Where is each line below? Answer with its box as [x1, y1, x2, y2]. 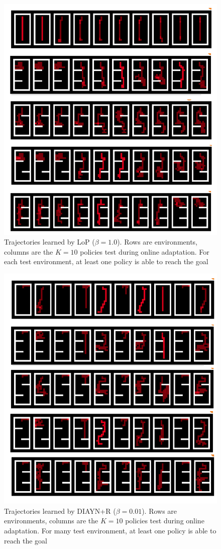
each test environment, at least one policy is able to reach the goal [4, 256, 208, 267]
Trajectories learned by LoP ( [4, 237, 95, 247]
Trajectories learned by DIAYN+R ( [4, 505, 116, 516]
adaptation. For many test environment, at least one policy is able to [4, 525, 216, 535]
